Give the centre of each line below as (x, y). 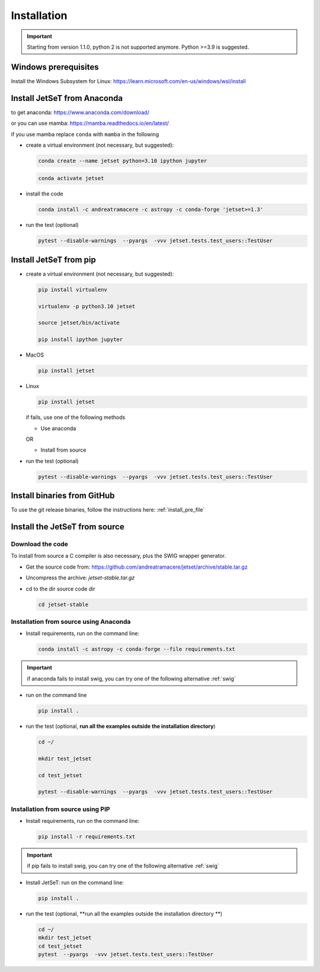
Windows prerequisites (55, 67)
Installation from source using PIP (60, 809)
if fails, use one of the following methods (76, 417)
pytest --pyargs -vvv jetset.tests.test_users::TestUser (126, 954)
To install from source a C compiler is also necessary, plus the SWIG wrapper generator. (119, 556)
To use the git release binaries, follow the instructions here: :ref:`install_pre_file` (108, 510)
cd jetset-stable (63, 604)
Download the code (39, 544)
